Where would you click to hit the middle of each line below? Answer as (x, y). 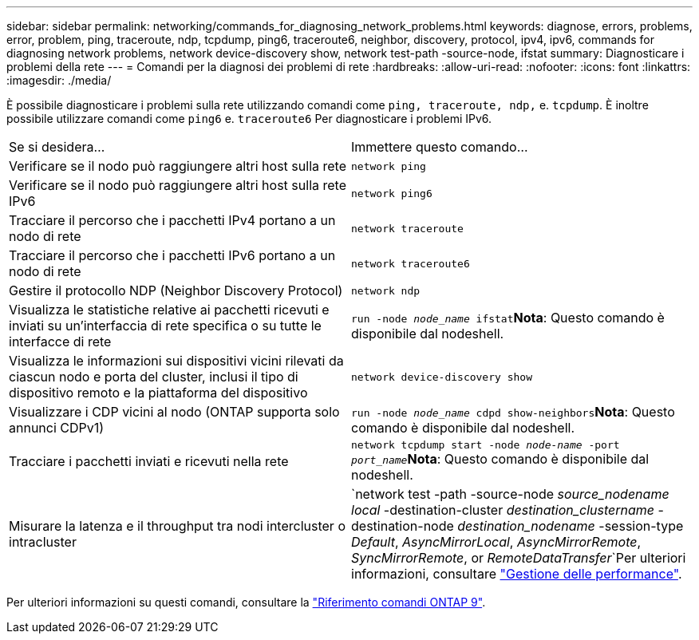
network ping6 (392, 193)
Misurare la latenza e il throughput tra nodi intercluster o (177, 526)
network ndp (386, 290)
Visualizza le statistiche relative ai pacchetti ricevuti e (169, 310)
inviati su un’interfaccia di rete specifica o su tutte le (165, 326)
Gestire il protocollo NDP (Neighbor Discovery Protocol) (176, 290)
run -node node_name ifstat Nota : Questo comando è (508, 318)
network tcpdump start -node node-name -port (486, 445)
